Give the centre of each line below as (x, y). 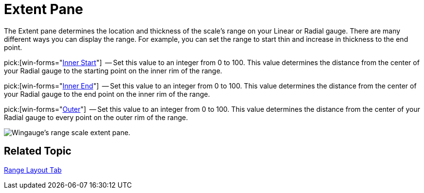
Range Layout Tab (33, 170)
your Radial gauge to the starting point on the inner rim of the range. (113, 70)
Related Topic (38, 151)
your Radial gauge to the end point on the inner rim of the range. (107, 94)
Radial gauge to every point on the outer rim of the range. (96, 117)
